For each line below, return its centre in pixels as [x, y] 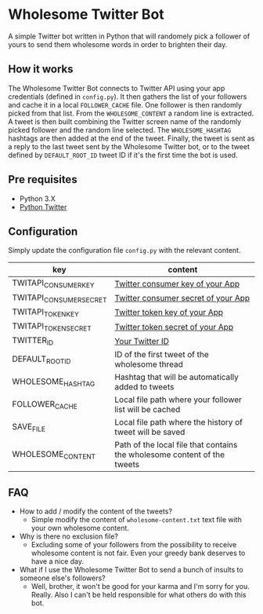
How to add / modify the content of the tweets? [95, 511]
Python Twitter [43, 206]
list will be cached [148, 410]
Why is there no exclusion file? [69, 536]
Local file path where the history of [178, 422]
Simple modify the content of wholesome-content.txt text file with [137, 520]
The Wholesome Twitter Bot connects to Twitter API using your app [117, 88]
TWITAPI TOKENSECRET [52, 327]
